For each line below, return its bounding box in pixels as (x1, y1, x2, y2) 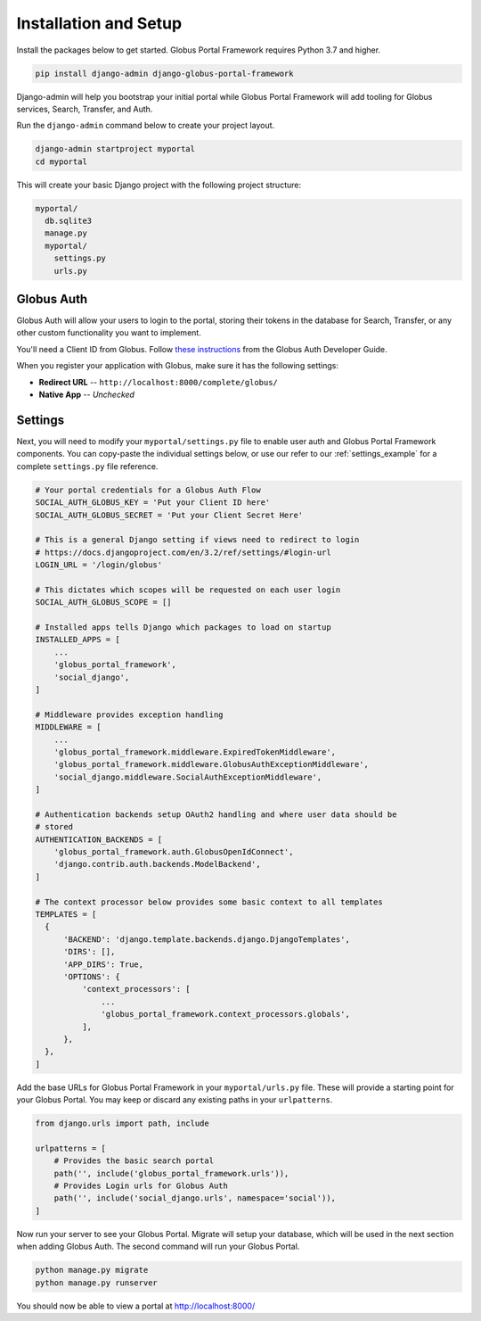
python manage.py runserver (35, 1277, 158, 1288)
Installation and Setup (16, 13, 183, 33)
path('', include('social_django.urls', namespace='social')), (53, 1193, 337, 1203)
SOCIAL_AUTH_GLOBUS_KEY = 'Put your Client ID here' (35, 498, 271, 508)
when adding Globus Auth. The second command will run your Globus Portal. (16, 1241, 300, 1252)
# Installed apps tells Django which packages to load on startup (35, 623, 331, 632)
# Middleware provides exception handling (35, 709, 224, 720)
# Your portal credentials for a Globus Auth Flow (35, 484, 262, 495)
